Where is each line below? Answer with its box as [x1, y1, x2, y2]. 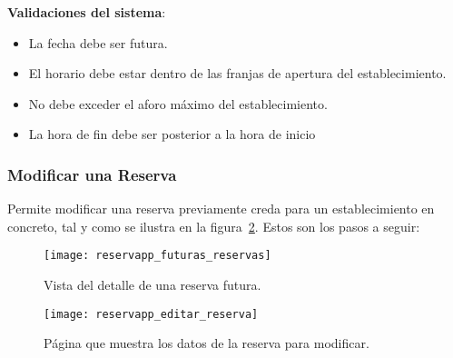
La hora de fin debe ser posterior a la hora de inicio [28, 124, 316, 144]
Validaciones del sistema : [7, 3, 166, 21]
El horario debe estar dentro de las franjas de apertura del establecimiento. [28, 64, 447, 83]
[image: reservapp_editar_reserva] [44, 307, 259, 321]
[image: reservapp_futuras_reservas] [44, 249, 271, 263]
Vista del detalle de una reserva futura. [44, 275, 261, 294]
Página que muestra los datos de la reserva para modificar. [44, 333, 369, 353]
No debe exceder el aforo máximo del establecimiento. [28, 94, 328, 113]
